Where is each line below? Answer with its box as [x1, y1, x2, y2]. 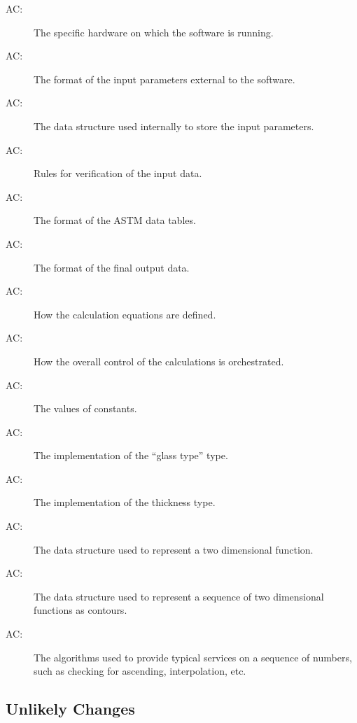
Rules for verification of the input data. [34, 166, 202, 181]
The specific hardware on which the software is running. [34, 24, 274, 39]
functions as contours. [34, 603, 127, 617]
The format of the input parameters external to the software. [34, 71, 295, 86]
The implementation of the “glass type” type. [34, 448, 228, 463]
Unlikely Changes [6, 698, 135, 720]
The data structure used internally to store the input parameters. [34, 118, 314, 133]
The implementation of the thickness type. [34, 495, 216, 510]
